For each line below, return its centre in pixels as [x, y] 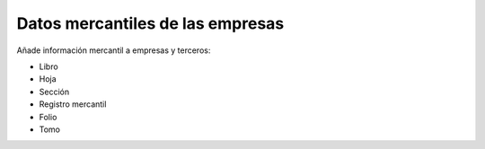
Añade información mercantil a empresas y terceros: [114, 50]
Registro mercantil [73, 104]
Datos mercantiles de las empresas [150, 23]
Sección [54, 92]
